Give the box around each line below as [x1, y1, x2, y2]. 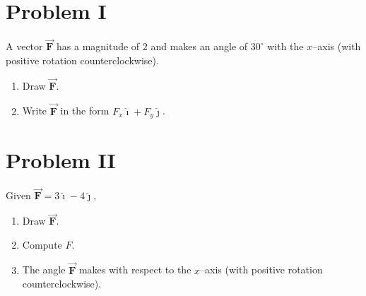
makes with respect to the [78, 262, 191, 277]
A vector [6, 39, 43, 54]
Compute [22, 237, 62, 251]
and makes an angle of [150, 39, 248, 54]
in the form [60, 103, 110, 118]
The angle [22, 262, 66, 277]
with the [267, 39, 304, 54]
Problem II [6, 146, 116, 174]
